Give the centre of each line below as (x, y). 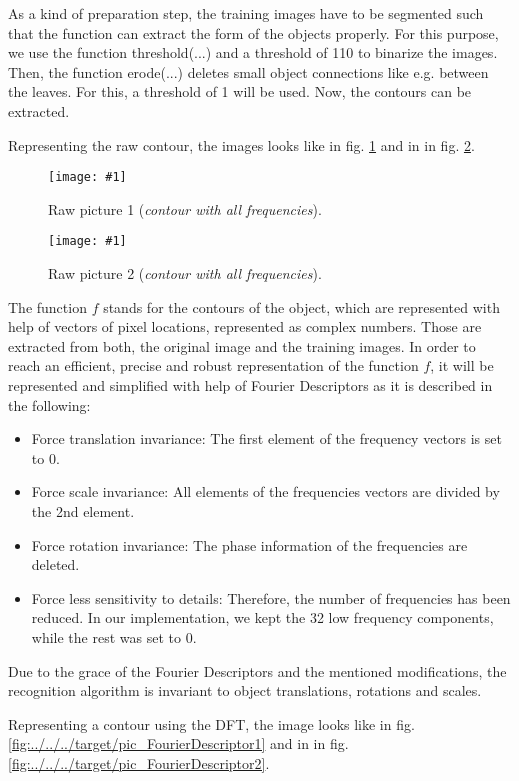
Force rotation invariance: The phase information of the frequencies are (249, 544)
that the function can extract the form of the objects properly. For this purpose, (253, 32)
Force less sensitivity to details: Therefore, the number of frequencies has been (271, 597)
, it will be (462, 365)
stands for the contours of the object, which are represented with (301, 306)
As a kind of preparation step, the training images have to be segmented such (246, 13)
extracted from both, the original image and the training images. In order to (242, 345)
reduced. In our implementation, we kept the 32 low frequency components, (262, 617)
